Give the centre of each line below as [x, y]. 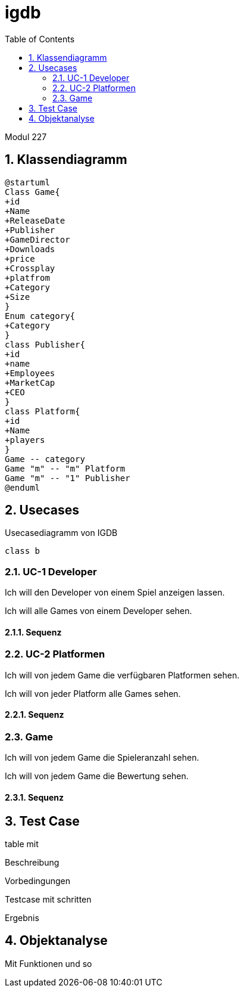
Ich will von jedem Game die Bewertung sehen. [97, 776]
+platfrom [27, 278]
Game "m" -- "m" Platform [65, 468]
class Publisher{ [45, 344]
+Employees [30, 373]
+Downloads [30, 249]
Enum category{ [40, 316]
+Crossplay [30, 268]
